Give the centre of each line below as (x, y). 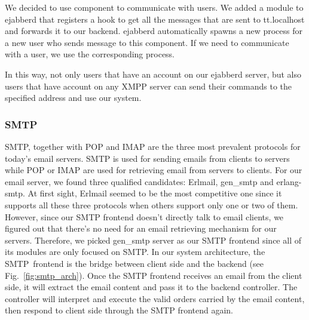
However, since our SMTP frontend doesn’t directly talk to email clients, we (144, 216)
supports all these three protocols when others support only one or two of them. (152, 204)
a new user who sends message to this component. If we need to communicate (147, 42)
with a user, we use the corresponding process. (90, 54)
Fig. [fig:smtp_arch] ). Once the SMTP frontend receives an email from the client (154, 275)
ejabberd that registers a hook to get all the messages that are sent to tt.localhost (155, 19)
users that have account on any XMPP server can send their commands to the (149, 86)
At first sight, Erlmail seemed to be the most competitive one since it (155, 193)
